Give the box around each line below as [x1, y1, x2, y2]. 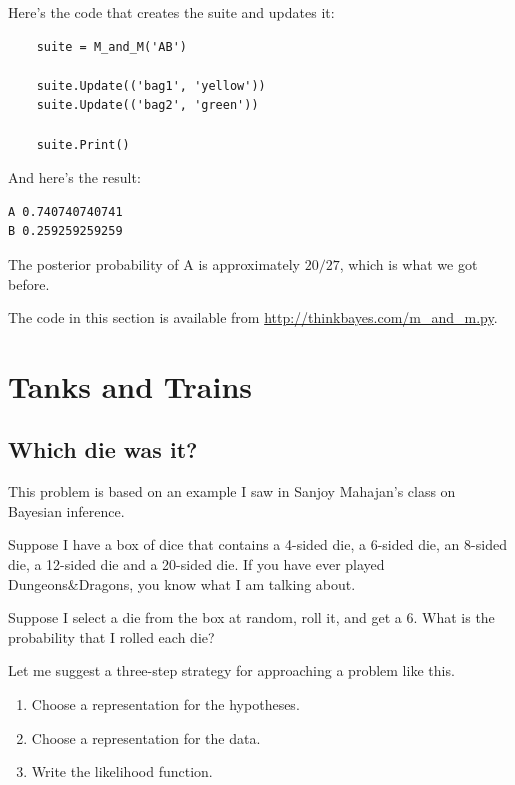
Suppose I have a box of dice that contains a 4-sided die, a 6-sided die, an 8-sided [8, 534, 507, 555]
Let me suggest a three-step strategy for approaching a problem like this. [8, 660, 455, 681]
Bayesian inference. [8, 500, 125, 521]
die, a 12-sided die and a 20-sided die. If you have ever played [8, 554, 385, 575]
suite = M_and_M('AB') [36, 39, 187, 54]
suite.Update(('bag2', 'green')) [36, 98, 259, 113]
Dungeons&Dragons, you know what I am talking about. [8, 573, 356, 594]
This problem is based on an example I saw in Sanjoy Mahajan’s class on [8, 481, 456, 502]
